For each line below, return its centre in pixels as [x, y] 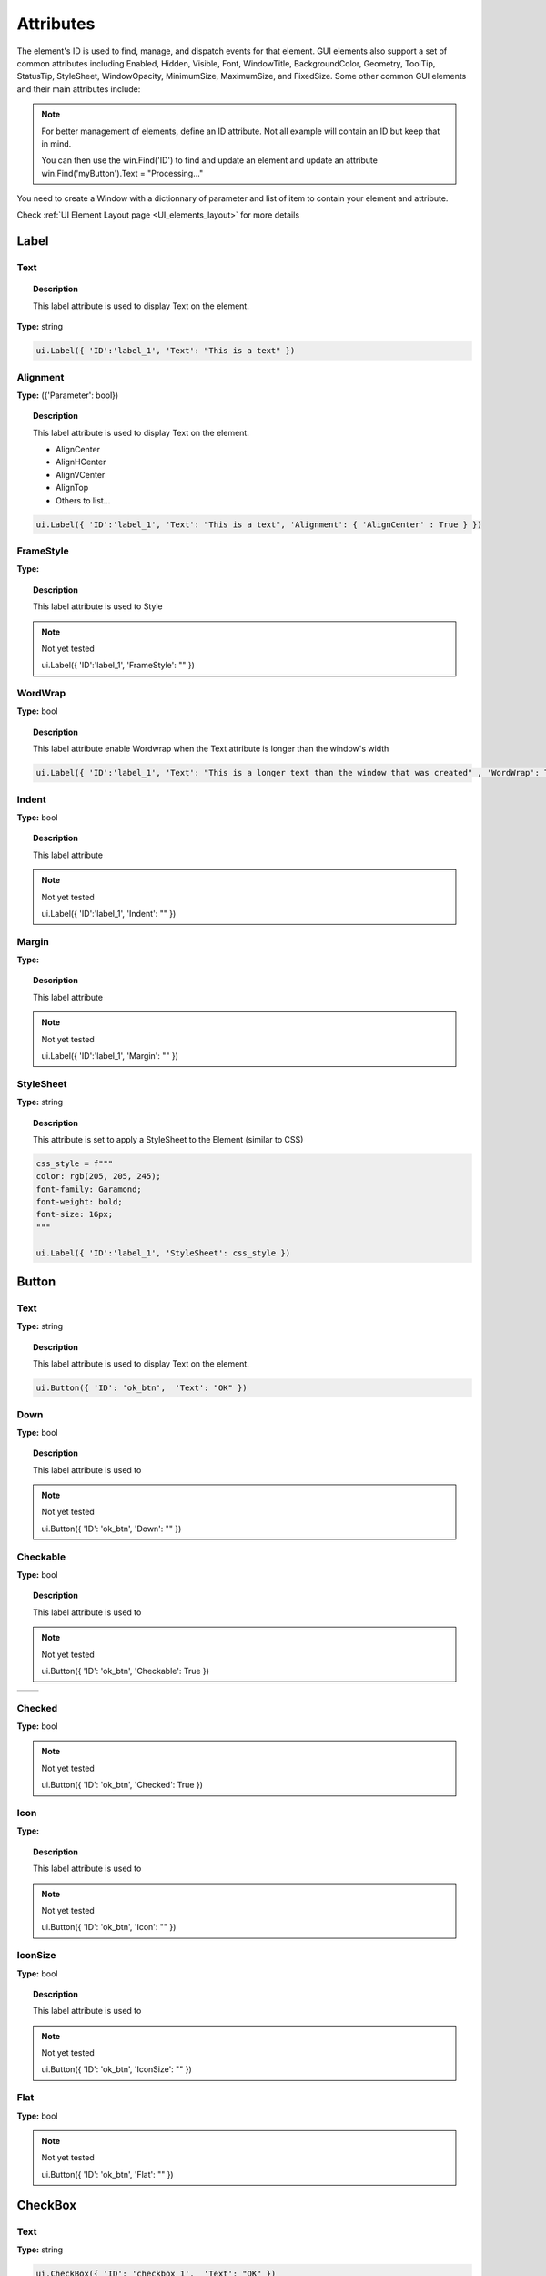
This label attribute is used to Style [98, 606]
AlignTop [72, 488]
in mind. [56, 143]
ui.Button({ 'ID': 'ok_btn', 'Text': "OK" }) [142, 1388]
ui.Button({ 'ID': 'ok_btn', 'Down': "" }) [111, 1529]
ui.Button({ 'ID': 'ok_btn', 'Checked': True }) [122, 1785]
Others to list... [83, 500]
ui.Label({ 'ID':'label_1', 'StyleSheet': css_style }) [163, 1253]
